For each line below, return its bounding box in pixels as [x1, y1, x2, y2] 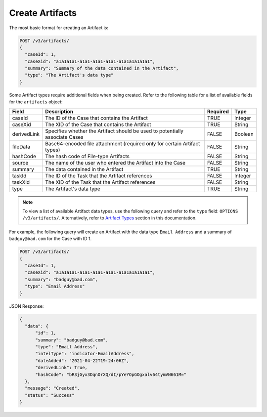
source [12, 159, 29, 166]
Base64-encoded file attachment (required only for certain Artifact [45, 140, 200, 147]
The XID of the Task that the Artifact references [45, 178, 156, 185]
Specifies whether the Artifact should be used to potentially [45, 127, 184, 134]
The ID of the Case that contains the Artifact [45, 114, 148, 121]
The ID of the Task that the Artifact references [45, 172, 152, 179]
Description [45, 108, 74, 115]
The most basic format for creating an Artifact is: [9, 25, 109, 31]
